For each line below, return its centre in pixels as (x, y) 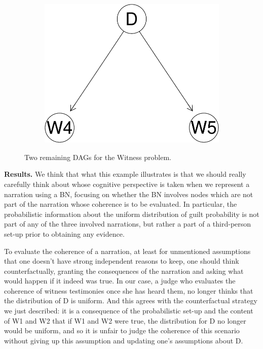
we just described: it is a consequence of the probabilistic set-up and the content (129, 311)
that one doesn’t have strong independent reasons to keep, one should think (122, 261)
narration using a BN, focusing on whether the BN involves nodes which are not (129, 194)
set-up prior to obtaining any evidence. (64, 233)
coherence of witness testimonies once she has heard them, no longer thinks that (129, 290)
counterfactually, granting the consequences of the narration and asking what (124, 271)
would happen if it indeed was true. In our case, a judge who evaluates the (120, 281)
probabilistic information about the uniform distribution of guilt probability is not (132, 214)
